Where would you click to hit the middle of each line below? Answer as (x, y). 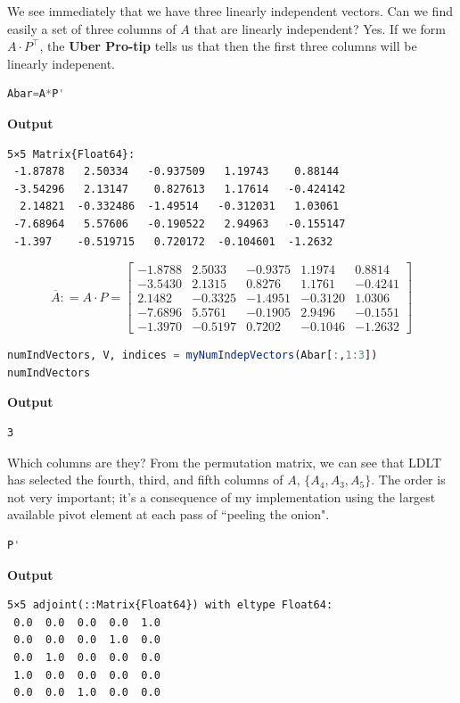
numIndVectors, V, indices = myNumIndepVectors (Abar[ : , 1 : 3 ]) (193, 356)
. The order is (408, 480)
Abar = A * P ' (36, 94)
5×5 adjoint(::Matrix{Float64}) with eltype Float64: (170, 605)
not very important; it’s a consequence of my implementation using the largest (222, 496)
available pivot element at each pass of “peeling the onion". (168, 514)
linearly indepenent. (62, 63)
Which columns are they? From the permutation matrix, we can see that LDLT (225, 462)
